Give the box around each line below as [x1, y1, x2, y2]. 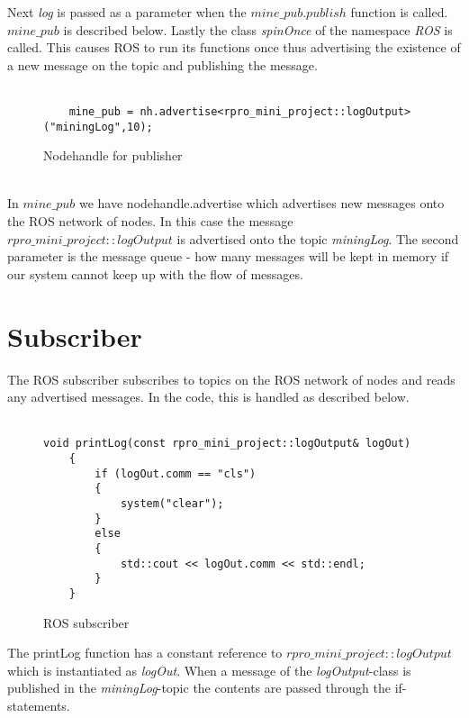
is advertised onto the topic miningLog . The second [176, 229, 459, 248]
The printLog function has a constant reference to [7, 643, 283, 662]
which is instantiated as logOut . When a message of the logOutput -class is [7, 660, 411, 679]
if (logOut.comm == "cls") [95, 467, 257, 480]
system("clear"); [120, 496, 224, 510]
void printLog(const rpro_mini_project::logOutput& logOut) [43, 437, 411, 450]
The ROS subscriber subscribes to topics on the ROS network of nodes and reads [7, 369, 455, 388]
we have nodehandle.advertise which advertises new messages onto [78, 194, 445, 213]
